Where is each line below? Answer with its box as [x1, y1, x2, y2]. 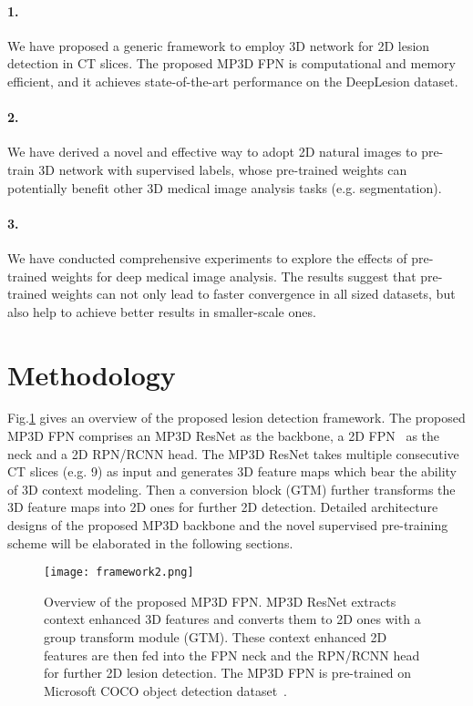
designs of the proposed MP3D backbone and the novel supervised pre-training [7, 516, 448, 535]
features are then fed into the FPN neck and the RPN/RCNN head [44, 645, 420, 664]
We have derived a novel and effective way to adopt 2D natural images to [7, 142, 417, 161]
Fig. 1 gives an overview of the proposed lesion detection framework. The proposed [7, 408, 466, 427]
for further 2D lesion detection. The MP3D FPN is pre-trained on [44, 663, 412, 682]
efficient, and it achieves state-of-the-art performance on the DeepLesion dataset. [7, 71, 458, 90]
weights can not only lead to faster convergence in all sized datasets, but [51, 284, 456, 303]
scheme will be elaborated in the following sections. [7, 533, 293, 552]
